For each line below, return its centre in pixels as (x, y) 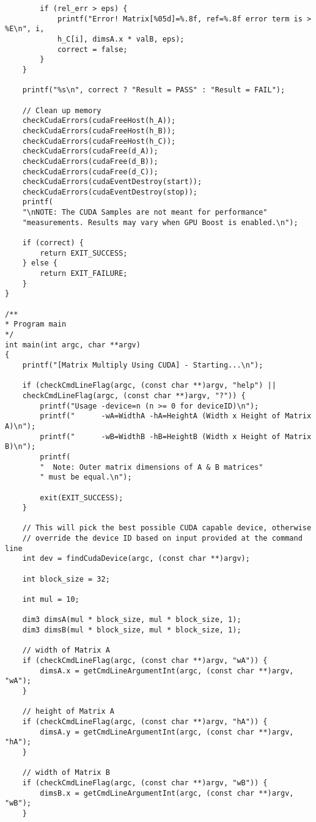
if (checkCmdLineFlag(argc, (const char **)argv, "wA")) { (145, 661)
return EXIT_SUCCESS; (84, 253)
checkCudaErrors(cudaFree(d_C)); (90, 172)
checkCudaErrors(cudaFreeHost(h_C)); (99, 141)
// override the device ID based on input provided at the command (162, 539)
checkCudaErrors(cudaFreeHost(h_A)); (99, 121)
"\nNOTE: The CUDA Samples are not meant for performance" (145, 213)
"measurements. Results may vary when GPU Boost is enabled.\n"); (160, 222)
